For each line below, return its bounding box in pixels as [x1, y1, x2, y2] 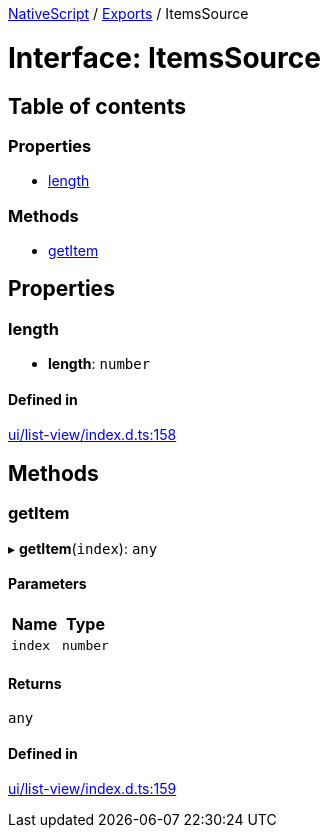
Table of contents [8, 93, 186, 119]
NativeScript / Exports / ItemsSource [8, 5, 249, 22]
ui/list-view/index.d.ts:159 [8, 780, 177, 798]
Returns [8, 674, 62, 692]
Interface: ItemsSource [8, 40, 321, 75]
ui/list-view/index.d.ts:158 [8, 426, 177, 444]
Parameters [8, 575, 87, 593]
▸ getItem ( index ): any [8, 539, 158, 557]
